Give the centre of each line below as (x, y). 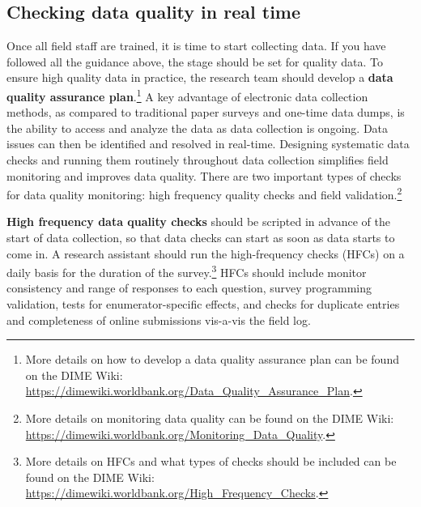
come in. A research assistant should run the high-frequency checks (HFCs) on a (206, 253)
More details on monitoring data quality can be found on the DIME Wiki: (210, 418)
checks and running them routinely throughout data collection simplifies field (198, 160)
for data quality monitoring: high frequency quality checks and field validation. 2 (204, 193)
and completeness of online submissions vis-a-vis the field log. (159, 320)
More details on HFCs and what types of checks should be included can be (211, 461)
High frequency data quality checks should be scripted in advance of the (198, 222)
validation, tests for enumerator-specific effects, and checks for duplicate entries (203, 304)
